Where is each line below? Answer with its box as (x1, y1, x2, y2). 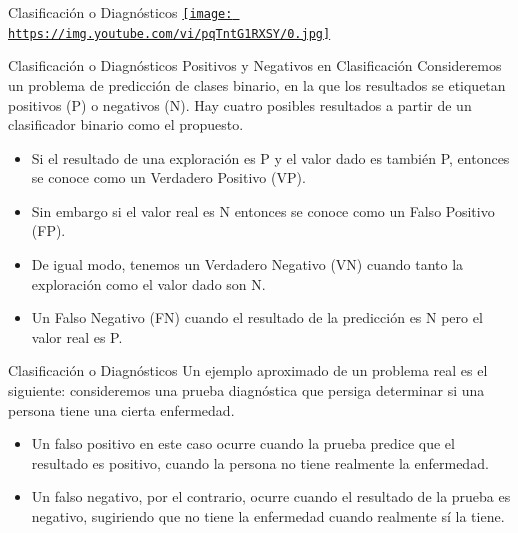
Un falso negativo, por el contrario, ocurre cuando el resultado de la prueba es (31, 486, 511, 507)
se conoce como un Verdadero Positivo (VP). (31, 167, 306, 188)
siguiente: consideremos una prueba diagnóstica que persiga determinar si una (8, 380, 485, 401)
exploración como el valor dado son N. (31, 273, 266, 294)
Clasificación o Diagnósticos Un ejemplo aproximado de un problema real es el (8, 360, 488, 381)
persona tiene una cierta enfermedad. (8, 399, 235, 420)
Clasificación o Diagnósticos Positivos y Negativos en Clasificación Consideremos (8, 55, 502, 76)
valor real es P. (31, 326, 123, 347)
